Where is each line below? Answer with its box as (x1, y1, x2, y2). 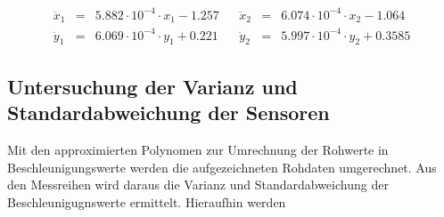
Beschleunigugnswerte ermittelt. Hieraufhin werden (7, 192, 286, 211)
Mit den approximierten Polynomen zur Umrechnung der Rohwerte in (7, 140, 389, 158)
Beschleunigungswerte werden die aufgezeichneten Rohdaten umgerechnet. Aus (7, 157, 437, 176)
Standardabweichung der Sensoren (7, 99, 330, 126)
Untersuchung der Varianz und (7, 72, 298, 100)
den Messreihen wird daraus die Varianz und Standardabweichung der (7, 175, 389, 194)
